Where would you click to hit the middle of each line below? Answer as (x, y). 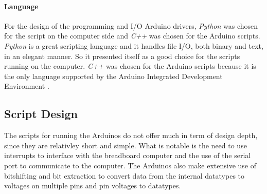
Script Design (41, 114)
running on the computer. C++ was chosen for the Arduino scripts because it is (130, 66)
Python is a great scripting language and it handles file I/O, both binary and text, (134, 45)
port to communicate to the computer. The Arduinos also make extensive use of (130, 165)
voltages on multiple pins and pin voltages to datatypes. (93, 186)
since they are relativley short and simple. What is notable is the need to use (126, 145)
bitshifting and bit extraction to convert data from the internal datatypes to (124, 175)
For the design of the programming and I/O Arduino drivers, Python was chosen (131, 25)
